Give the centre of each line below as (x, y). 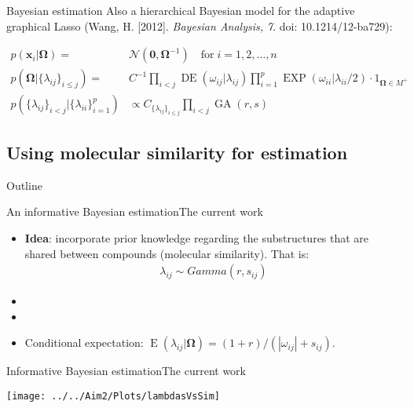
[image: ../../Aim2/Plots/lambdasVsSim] (114, 397)
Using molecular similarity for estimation (177, 153)
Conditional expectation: (84, 342)
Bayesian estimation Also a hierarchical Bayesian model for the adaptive (181, 10)
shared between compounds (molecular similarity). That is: (167, 253)
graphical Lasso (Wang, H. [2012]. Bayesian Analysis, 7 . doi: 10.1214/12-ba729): (200, 25)
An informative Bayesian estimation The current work (135, 211)
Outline (24, 185)
